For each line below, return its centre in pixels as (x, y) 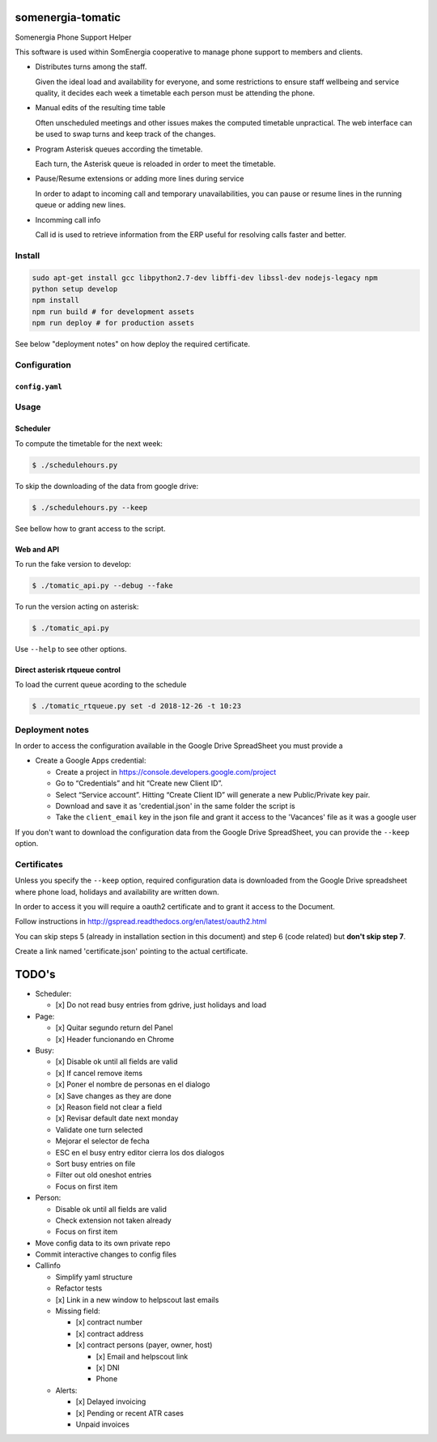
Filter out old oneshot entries (104, 1175)
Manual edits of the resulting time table (100, 108)
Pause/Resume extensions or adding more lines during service (140, 179)
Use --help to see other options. (71, 649)
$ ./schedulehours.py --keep (90, 507)
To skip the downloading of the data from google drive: (106, 486)
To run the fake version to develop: (73, 564)
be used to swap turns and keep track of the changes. (125, 134)
